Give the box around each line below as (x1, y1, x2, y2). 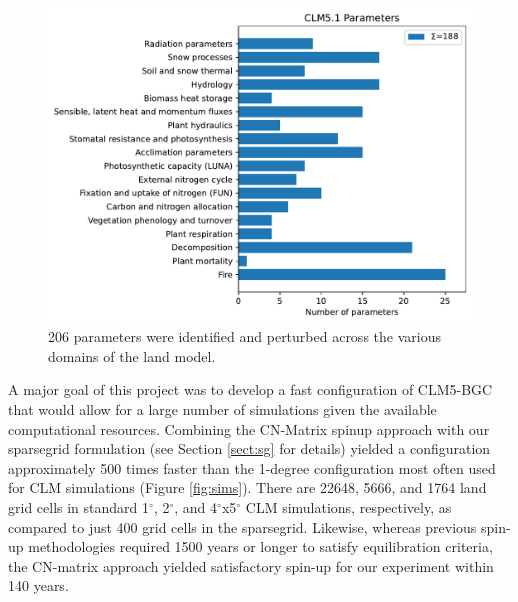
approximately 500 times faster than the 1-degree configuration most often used (8, 457, 496, 478)
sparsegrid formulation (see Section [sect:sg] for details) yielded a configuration (8, 438, 491, 459)
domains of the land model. (48, 345, 216, 366)
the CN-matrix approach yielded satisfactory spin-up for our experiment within (8, 555, 494, 576)
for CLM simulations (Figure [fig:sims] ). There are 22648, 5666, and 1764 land (8, 477, 487, 498)
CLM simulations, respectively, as (245, 497, 452, 518)
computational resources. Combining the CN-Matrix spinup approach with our (8, 418, 490, 439)
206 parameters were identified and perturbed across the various (48, 326, 441, 347)
